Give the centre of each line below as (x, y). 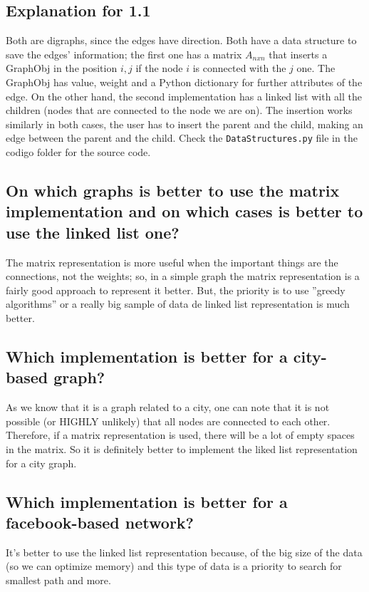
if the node (159, 68)
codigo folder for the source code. (78, 152)
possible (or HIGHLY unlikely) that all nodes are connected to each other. (168, 421)
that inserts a (298, 54)
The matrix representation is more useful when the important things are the (172, 262)
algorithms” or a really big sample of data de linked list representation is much (178, 304)
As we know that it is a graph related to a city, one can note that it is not (168, 407)
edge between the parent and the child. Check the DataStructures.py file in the (182, 138)
